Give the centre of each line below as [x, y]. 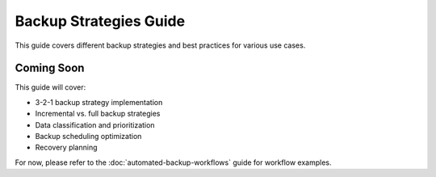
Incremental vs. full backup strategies [98, 114]
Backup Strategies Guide [100, 21]
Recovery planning [66, 147]
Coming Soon [50, 68]
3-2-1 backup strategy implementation [99, 102]
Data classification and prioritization [95, 124]
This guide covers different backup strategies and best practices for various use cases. [160, 45]
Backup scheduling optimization [88, 137]
